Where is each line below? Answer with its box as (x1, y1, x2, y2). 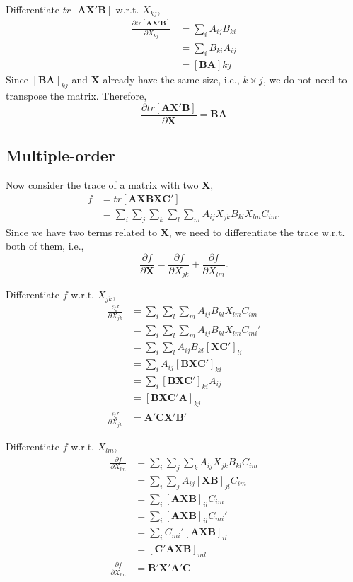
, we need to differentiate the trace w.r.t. (168, 224, 345, 239)
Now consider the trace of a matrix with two (6, 177, 199, 192)
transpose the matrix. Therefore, (6, 88, 147, 103)
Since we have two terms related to (6, 224, 157, 239)
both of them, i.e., (6, 238, 84, 253)
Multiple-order (6, 144, 115, 166)
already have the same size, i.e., (103, 71, 240, 86)
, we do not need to (262, 71, 347, 86)
